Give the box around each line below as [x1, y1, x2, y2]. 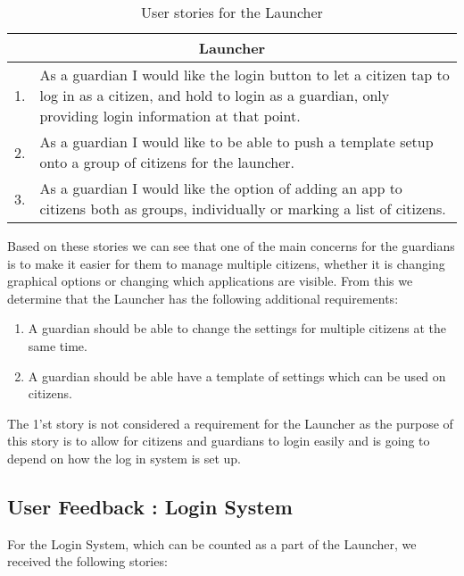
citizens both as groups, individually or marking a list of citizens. [39, 198, 446, 219]
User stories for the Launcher [141, 2, 323, 22]
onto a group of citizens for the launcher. [39, 152, 295, 172]
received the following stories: [7, 552, 168, 571]
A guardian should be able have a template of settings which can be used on [28, 366, 446, 385]
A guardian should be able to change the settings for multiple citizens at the [28, 319, 447, 338]
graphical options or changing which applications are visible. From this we [7, 271, 413, 290]
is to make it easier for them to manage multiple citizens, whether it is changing [7, 254, 445, 272]
